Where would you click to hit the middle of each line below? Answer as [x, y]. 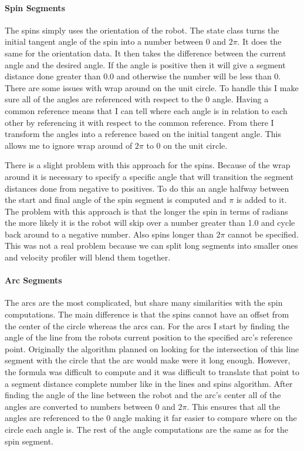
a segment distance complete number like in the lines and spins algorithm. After [149, 383]
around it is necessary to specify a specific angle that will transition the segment [149, 176]
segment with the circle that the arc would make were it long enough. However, [148, 360]
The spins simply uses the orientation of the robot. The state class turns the [142, 30]
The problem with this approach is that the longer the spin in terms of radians [146, 211]
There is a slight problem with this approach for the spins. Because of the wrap [148, 165]
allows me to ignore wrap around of [69, 145]
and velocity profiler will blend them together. [88, 257]
